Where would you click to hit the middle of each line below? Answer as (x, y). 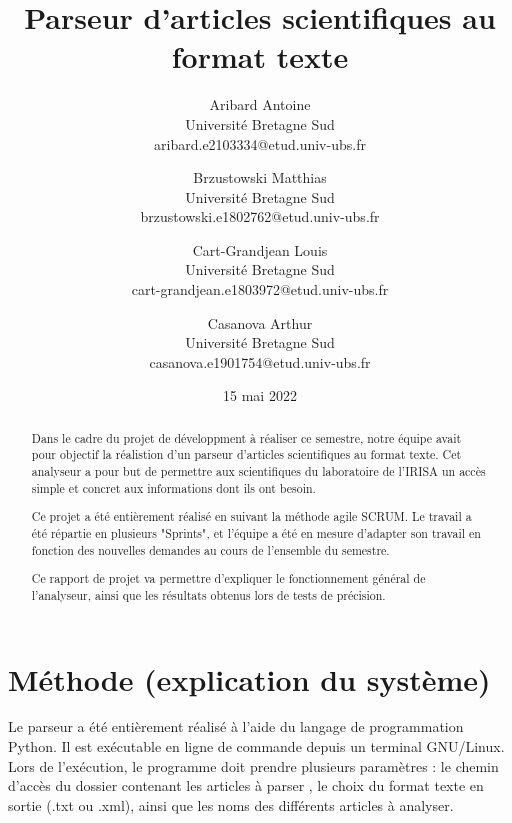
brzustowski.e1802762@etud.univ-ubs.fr (260, 216)
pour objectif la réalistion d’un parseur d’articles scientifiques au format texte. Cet (246, 454)
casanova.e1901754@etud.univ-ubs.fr (260, 361)
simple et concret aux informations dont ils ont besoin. (173, 487)
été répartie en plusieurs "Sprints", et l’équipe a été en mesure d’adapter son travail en (256, 533)
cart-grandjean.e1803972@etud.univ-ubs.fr (260, 289)
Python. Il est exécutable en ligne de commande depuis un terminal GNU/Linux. (256, 746)
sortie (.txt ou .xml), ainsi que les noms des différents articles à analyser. (231, 804)
